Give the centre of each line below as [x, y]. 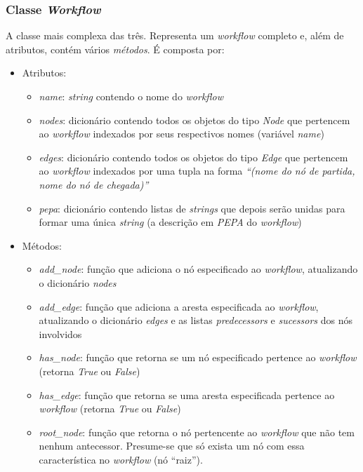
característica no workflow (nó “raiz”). [121, 459]
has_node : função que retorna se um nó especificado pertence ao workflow [198, 357]
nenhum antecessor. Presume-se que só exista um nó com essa [172, 446]
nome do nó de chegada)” [94, 184]
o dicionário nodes [78, 282]
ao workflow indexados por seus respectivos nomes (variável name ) [181, 134]
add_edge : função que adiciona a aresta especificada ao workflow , [179, 306]
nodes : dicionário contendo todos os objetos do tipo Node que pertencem [194, 120]
